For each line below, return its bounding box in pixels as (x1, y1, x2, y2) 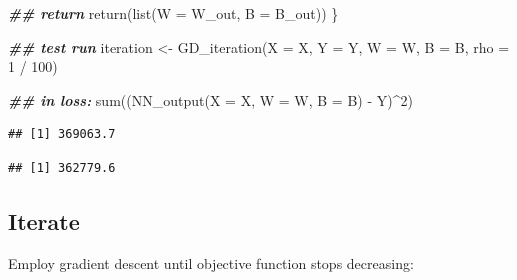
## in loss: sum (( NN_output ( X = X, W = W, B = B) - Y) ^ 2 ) (8, 89, 413, 110)
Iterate (8, 205, 80, 236)
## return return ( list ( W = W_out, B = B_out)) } (8, 3, 339, 23)
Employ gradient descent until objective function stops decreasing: (8, 252, 414, 273)
